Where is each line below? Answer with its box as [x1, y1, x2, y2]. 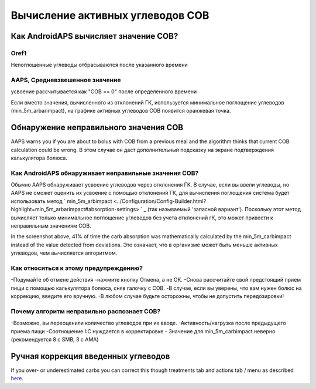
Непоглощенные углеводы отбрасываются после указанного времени [11, 62, 188, 69]
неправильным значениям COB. [11, 222, 91, 229]
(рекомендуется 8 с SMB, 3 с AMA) [11, 336, 99, 343]
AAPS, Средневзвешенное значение [11, 76, 121, 84]
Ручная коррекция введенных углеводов [11, 351, 170, 361]
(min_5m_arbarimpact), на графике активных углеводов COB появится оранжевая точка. [11, 107, 231, 114]
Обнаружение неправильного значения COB [11, 123, 184, 133]
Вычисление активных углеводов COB [11, 9, 209, 22]
